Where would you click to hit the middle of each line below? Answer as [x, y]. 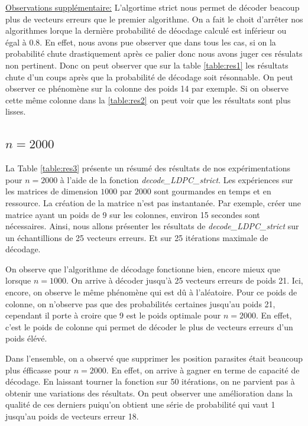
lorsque [18, 280]
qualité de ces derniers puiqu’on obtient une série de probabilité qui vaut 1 [140, 404]
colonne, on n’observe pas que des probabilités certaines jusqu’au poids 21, [140, 303]
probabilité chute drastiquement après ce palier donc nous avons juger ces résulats [154, 53]
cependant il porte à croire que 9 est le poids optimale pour [113, 315]
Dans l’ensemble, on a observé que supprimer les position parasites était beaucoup [154, 358]
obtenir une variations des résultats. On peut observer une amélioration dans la [149, 393]
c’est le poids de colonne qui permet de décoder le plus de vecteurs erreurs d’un [149, 326]
